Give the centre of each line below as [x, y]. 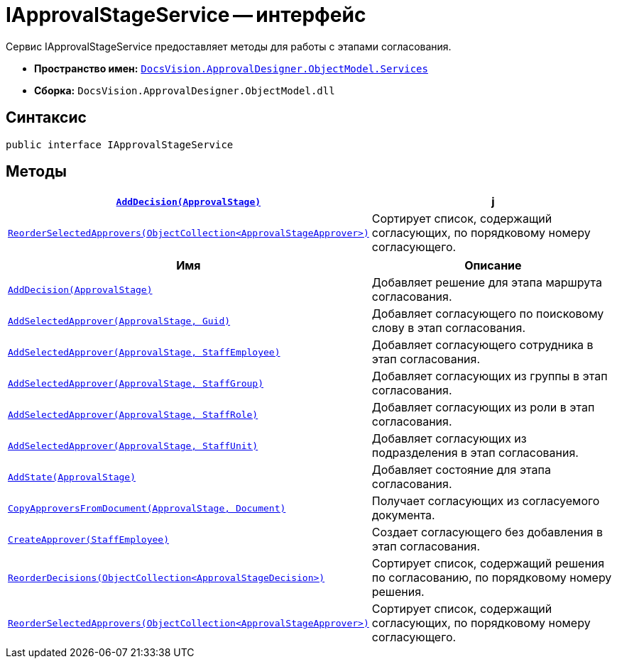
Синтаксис [46, 118]
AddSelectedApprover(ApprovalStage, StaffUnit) [133, 446]
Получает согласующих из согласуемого [486, 501]
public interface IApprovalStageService [120, 144]
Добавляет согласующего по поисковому [488, 314]
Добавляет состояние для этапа [461, 470]
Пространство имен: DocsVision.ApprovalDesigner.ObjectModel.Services [231, 68]
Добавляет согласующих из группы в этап [490, 376]
